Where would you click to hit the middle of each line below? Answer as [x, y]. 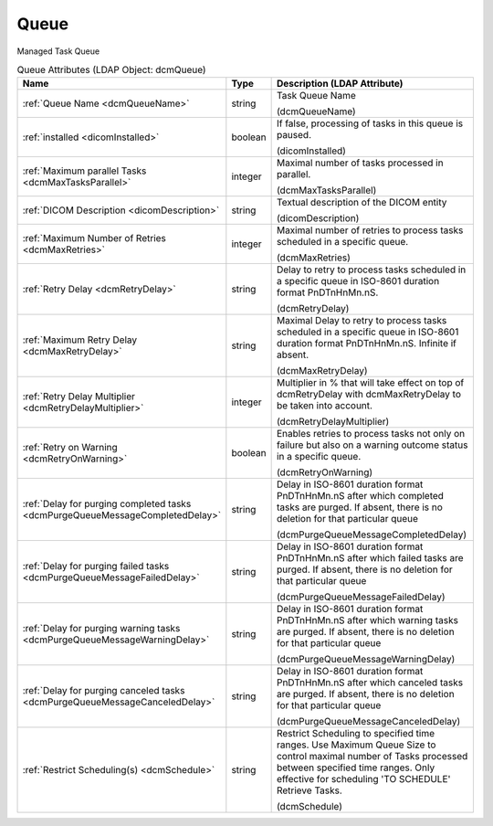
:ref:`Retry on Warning [70, 448]
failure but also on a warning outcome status [372, 445]
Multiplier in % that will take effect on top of [370, 383]
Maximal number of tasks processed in [360, 163]
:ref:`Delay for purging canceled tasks [104, 691]
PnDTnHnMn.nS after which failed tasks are [370, 558]
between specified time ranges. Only [356, 768]
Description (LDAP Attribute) [340, 84]
